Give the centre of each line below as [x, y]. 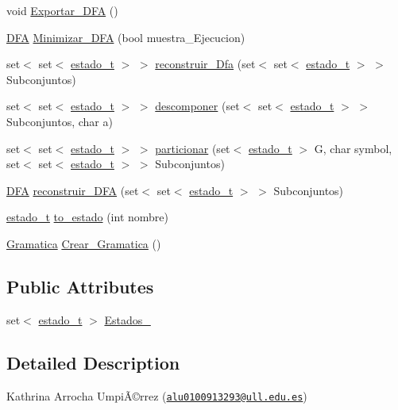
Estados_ [128, 319]
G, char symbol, [353, 148]
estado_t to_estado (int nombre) [88, 217]
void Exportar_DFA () [62, 10]
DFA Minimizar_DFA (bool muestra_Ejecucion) [126, 37]
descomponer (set [197, 106]
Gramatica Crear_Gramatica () [84, 243]
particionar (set [193, 148]
